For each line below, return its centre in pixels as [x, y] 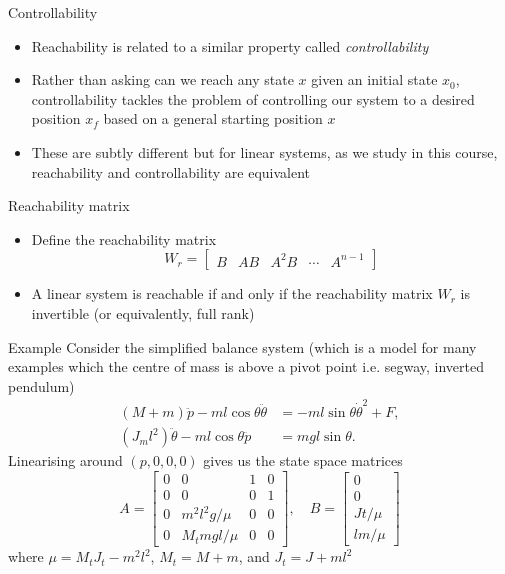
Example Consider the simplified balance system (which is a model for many [242, 346]
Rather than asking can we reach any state [162, 79]
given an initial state [374, 79]
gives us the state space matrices [303, 460]
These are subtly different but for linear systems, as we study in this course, [264, 151]
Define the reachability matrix [124, 238]
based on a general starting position [213, 118]
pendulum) [41, 385]
